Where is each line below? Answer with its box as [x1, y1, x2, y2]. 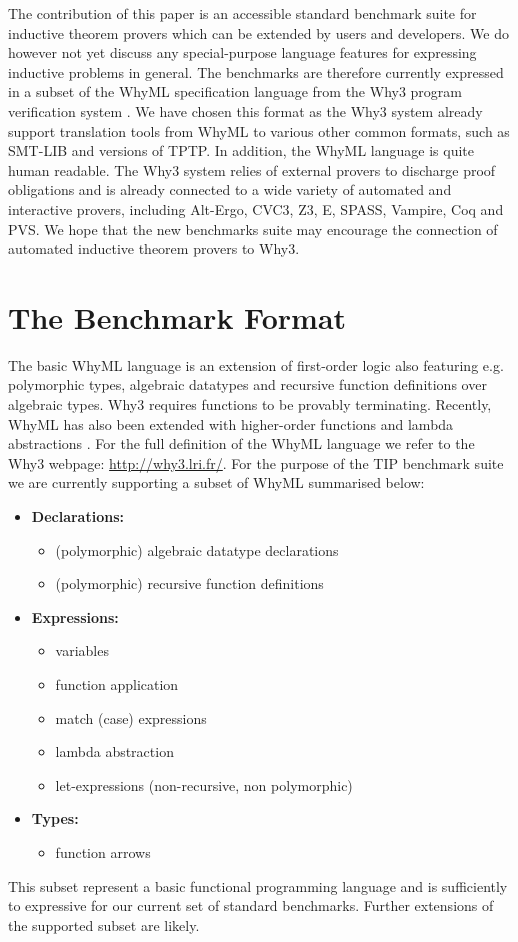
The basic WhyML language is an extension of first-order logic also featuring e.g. [8, 354, 504, 375]
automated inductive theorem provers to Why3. [8, 238, 300, 259]
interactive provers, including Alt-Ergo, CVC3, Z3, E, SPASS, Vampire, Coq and [8, 198, 504, 219]
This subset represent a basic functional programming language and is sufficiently [8, 875, 508, 896]
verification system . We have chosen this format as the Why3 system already [8, 100, 483, 121]
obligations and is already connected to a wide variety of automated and [8, 179, 452, 200]
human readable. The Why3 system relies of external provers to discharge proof [8, 159, 496, 180]
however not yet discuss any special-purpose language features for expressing [8, 42, 477, 63]
